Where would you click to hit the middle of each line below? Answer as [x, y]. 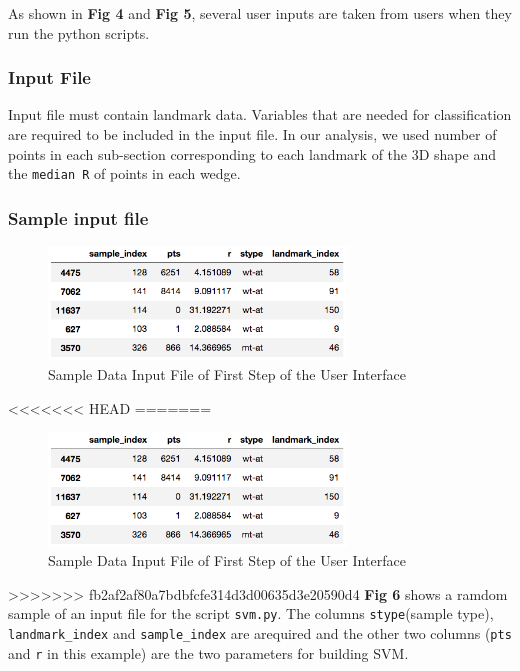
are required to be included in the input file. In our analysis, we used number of [252, 134]
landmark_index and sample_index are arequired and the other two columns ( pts [260, 632]
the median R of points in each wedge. [124, 173]
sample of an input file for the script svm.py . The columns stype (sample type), [251, 613]
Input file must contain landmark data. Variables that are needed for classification [260, 114]
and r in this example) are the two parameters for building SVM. [208, 652]
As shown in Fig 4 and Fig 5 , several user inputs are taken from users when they [260, 13]
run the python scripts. [79, 32]
